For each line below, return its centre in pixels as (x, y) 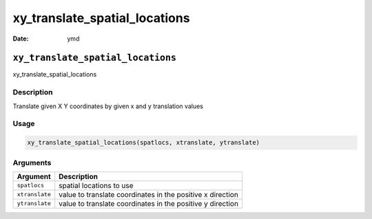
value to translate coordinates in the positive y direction (149, 203)
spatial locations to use (96, 185)
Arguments (32, 163)
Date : (21, 39)
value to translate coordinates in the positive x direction (149, 194)
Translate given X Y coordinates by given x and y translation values (108, 106)
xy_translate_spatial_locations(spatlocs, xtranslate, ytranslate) (144, 143)
